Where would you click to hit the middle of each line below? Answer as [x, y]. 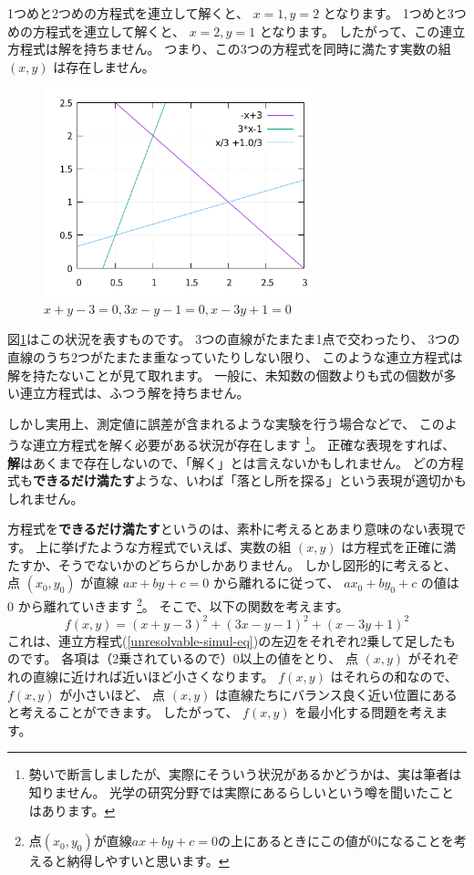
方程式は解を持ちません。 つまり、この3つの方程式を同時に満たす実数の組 [229, 49]
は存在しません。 [104, 66]
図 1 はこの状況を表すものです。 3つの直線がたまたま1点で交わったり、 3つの [234, 339]
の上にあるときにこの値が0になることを [336, 841]
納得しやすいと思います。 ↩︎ [148, 861]
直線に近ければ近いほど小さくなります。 [153, 677]
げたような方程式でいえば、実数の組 [183, 546]
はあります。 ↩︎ [72, 810]
